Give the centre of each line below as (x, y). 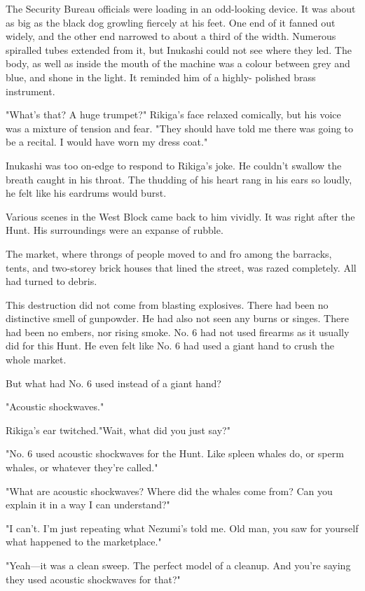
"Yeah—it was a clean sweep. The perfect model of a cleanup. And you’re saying (178, 565)
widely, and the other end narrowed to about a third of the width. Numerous (171, 36)
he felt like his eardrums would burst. (86, 193)
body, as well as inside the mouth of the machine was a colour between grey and (178, 63)
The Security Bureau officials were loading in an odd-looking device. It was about (181, 8)
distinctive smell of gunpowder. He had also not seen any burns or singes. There (177, 318)
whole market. (36, 360)
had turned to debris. (51, 281)
